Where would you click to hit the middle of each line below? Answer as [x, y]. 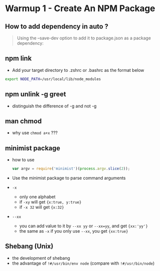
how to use [23, 160]
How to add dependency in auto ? [57, 26]
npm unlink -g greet [36, 94]
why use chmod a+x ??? [35, 133]
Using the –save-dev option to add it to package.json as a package [84, 38]
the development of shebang [41, 258]
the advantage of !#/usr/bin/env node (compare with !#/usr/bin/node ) [83, 263]
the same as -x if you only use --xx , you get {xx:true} [74, 231]
